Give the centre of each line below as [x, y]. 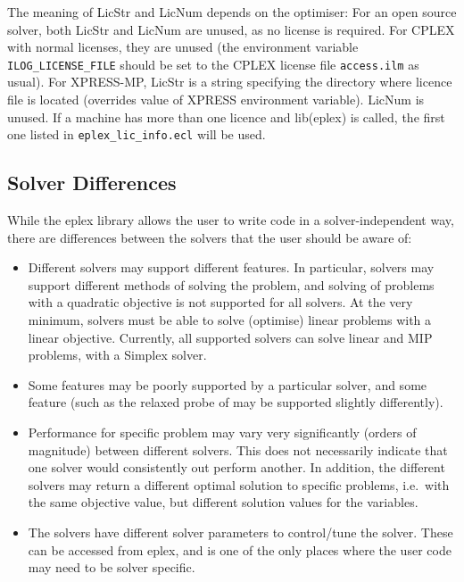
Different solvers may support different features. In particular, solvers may [231, 267]
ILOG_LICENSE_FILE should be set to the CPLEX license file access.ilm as [213, 64]
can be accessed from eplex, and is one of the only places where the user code [240, 549]
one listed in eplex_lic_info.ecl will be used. [137, 134]
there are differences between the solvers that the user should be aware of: [210, 237]
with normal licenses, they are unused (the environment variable [183, 47]
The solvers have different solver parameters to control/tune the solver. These [240, 532]
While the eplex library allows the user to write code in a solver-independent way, [231, 220]
